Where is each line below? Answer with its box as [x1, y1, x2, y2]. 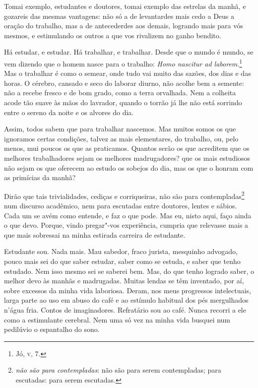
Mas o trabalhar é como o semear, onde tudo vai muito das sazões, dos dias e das [4, 68, 251, 78]
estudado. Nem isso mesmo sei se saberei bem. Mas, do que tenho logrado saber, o [4, 265, 254, 276]
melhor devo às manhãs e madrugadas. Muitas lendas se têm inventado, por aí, [4, 275, 244, 286]
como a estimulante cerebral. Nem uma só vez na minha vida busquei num [4, 314, 231, 324]
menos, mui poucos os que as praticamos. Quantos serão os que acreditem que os [4, 143, 250, 153]
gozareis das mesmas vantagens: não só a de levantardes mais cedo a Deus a [4, 10, 235, 21]
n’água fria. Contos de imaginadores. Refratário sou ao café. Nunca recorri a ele [4, 304, 246, 315]
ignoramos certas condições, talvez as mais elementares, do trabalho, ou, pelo [4, 133, 239, 143]
